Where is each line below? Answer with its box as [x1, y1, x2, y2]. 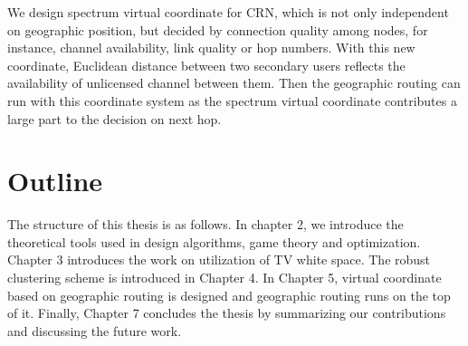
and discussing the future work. [7, 321, 182, 340]
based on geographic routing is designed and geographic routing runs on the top [7, 285, 451, 304]
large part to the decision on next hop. [7, 109, 222, 128]
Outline [7, 162, 103, 199]
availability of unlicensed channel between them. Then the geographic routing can [7, 73, 461, 92]
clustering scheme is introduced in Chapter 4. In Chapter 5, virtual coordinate [7, 268, 442, 287]
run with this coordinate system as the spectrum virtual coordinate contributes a [7, 91, 457, 110]
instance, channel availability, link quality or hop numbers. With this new [7, 38, 415, 57]
